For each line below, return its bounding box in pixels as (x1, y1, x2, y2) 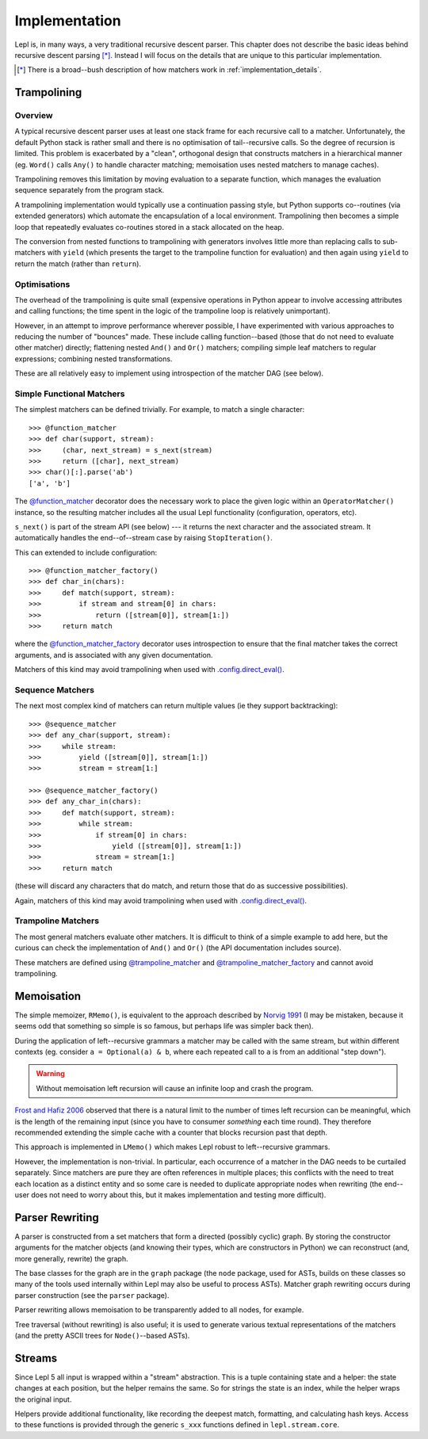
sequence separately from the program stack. (14, 185, 165, 195)
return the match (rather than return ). (14, 258, 142, 269)
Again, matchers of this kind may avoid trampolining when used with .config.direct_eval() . (14, 895, 308, 905)
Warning (36, 1069, 65, 1078)
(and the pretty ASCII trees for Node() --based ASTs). (14, 1330, 190, 1340)
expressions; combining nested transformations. (14, 353, 173, 364)
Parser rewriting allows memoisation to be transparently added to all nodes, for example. (14, 1305, 304, 1315)
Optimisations (14, 278, 71, 289)
